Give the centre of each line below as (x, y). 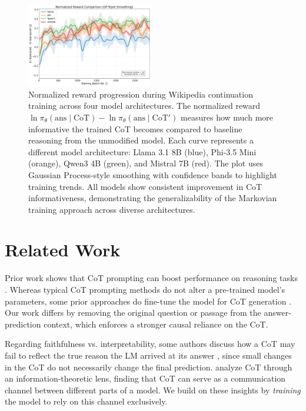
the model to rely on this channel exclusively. (86, 401)
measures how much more (227, 117)
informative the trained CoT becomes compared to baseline (135, 128)
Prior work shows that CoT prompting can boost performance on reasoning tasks (151, 278)
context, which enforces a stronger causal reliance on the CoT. (156, 324)
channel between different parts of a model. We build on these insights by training (153, 390)
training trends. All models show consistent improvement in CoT (145, 186)
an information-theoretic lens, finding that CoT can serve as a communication (145, 378)
